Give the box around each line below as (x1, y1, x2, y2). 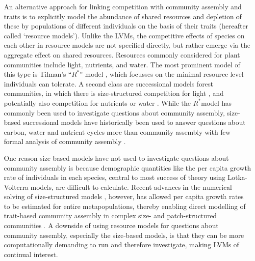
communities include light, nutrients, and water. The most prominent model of (4, 59, 240, 69)
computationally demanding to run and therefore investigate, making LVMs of (4, 239, 239, 250)
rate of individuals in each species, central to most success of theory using (4, 172, 226, 182)
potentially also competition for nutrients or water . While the (4, 97, 191, 108)
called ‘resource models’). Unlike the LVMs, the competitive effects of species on (4, 30, 245, 40)
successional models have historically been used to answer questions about (23, 117, 246, 127)
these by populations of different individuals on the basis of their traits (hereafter (4, 21, 249, 31)
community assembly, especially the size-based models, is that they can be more (4, 230, 244, 240)
